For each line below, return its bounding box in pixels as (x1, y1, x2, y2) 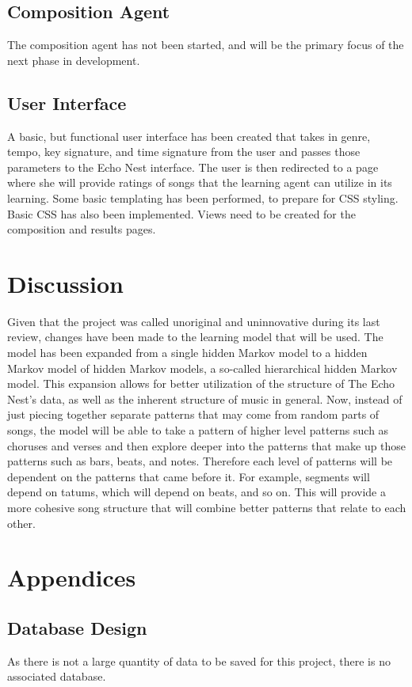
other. (7, 514, 36, 531)
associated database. (7, 668, 106, 685)
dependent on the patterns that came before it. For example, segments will (7, 468, 370, 484)
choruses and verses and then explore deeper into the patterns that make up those (7, 437, 406, 454)
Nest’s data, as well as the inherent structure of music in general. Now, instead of (7, 390, 402, 407)
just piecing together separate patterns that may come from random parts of (7, 406, 380, 423)
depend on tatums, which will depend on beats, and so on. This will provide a (7, 484, 386, 500)
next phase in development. (7, 51, 140, 68)
